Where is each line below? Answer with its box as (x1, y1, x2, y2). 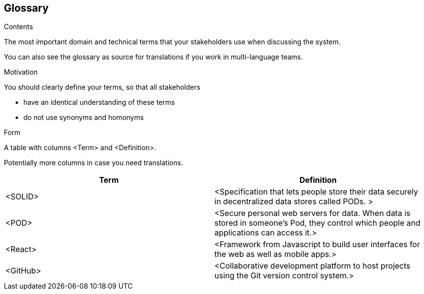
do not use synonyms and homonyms (23, 113, 144, 122)
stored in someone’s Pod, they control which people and (214, 218, 421, 228)
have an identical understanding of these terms (23, 98, 175, 107)
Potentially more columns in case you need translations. (4, 158, 183, 167)
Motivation (4, 68, 38, 77)
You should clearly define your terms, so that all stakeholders (4, 83, 200, 92)
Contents (4, 22, 33, 31)
